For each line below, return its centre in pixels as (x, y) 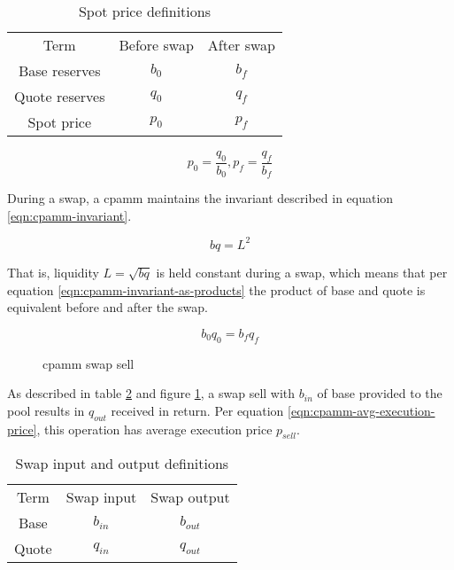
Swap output (190, 497)
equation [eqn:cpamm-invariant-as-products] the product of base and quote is (216, 289)
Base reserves (59, 70)
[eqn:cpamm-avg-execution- (362, 410)
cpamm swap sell (88, 363)
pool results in (46, 410)
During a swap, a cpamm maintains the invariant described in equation (200, 198)
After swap (241, 45)
